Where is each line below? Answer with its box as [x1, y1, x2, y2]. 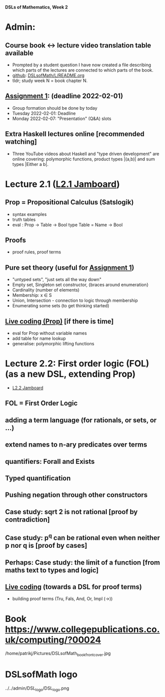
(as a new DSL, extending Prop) [5, 369, 136, 380]
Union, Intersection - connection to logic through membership [12, 297, 138, 303]
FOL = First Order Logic [5, 399, 78, 408]
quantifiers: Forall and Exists [5, 457, 95, 466]
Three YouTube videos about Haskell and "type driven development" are [12, 151, 160, 157]
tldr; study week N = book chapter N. [12, 78, 88, 83]
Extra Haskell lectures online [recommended [5, 130, 145, 138]
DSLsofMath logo [5, 669, 78, 680]
